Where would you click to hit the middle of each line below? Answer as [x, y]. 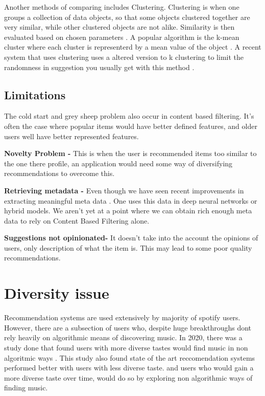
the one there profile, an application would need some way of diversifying [118, 163]
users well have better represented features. [71, 136]
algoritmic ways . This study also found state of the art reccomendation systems [130, 357]
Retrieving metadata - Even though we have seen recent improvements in [124, 190]
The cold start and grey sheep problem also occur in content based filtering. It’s [129, 116]
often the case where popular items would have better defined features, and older [131, 126]
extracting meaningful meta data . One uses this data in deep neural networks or [131, 200]
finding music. [26, 388]
